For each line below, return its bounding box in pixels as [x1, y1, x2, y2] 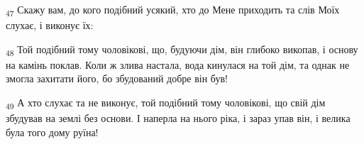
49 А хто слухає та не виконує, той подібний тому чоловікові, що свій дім [6, 95, 326, 111]
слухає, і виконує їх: [6, 18, 94, 33]
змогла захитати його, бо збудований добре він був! [6, 71, 228, 86]
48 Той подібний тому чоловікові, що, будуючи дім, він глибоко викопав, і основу [6, 41, 358, 58]
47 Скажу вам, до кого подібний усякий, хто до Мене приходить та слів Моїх [6, 2, 340, 18]
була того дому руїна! [6, 124, 99, 139]
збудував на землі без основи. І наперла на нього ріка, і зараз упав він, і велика [6, 111, 351, 126]
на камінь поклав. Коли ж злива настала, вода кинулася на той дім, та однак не [6, 57, 350, 72]
